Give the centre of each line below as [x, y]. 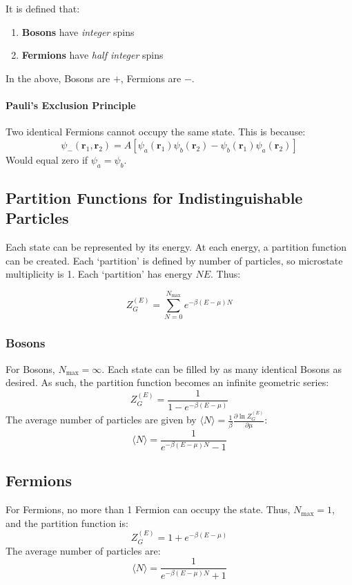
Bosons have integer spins [78, 31]
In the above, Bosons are [58, 78]
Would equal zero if [47, 159]
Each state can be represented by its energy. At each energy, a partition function [176, 247]
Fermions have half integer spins [92, 55]
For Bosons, [30, 368]
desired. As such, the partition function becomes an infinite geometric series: [167, 382]
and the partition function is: [67, 522]
